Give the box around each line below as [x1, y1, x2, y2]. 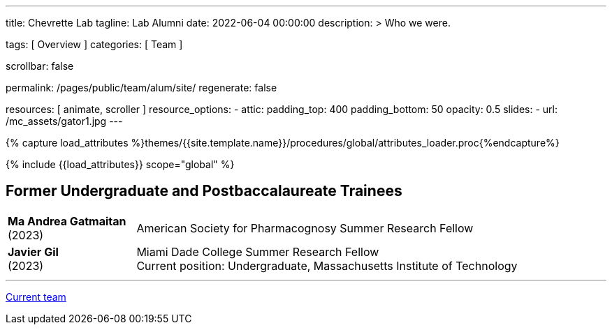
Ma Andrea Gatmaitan [8, 213, 126, 228]
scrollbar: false [6, 60, 74, 72]
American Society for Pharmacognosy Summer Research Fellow [136, 220, 474, 235]
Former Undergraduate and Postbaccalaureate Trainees [6, 182, 402, 200]
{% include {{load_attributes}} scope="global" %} [6, 158, 235, 170]
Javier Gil [8, 244, 59, 259]
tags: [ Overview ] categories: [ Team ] [6, 38, 183, 50]
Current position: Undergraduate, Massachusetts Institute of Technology [136, 258, 518, 273]
